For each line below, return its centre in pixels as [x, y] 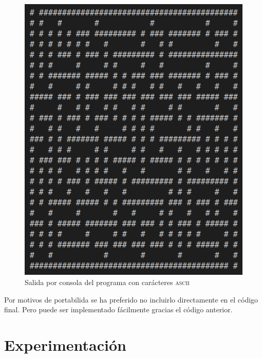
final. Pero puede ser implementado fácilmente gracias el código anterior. [118, 309]
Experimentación [65, 344]
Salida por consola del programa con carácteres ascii [107, 282]
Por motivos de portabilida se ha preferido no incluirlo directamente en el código [131, 299]
